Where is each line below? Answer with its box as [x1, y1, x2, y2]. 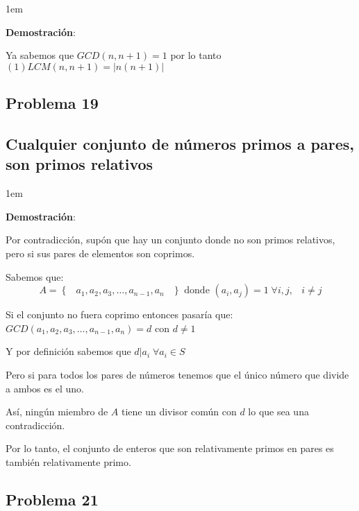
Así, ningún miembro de [6, 404, 108, 419]
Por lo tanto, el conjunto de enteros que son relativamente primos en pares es [6, 441, 334, 456]
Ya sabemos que [6, 48, 74, 62]
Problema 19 [6, 92, 99, 114]
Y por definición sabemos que [6, 344, 131, 358]
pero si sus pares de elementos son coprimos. [6, 245, 195, 260]
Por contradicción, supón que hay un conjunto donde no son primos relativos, [6, 232, 335, 247]
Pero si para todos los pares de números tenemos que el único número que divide [6, 367, 349, 381]
